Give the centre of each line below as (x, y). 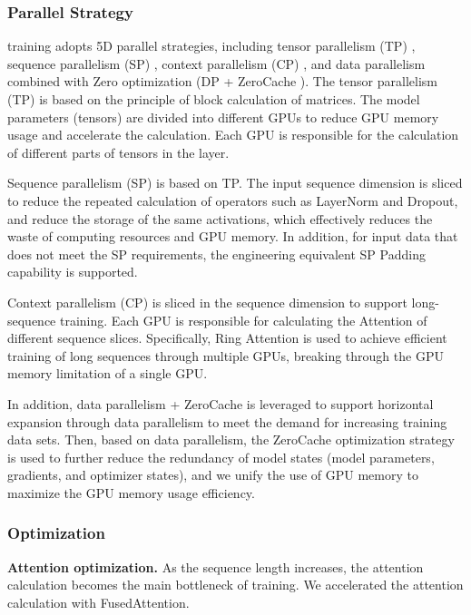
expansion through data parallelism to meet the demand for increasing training (227, 421)
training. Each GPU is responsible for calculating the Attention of (244, 320)
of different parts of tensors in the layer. (118, 152)
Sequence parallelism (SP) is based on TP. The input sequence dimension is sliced (235, 183)
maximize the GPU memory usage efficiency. (131, 492)
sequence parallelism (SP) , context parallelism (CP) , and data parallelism (216, 63)
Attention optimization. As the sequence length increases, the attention (216, 566)
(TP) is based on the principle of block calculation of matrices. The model (214, 99)
